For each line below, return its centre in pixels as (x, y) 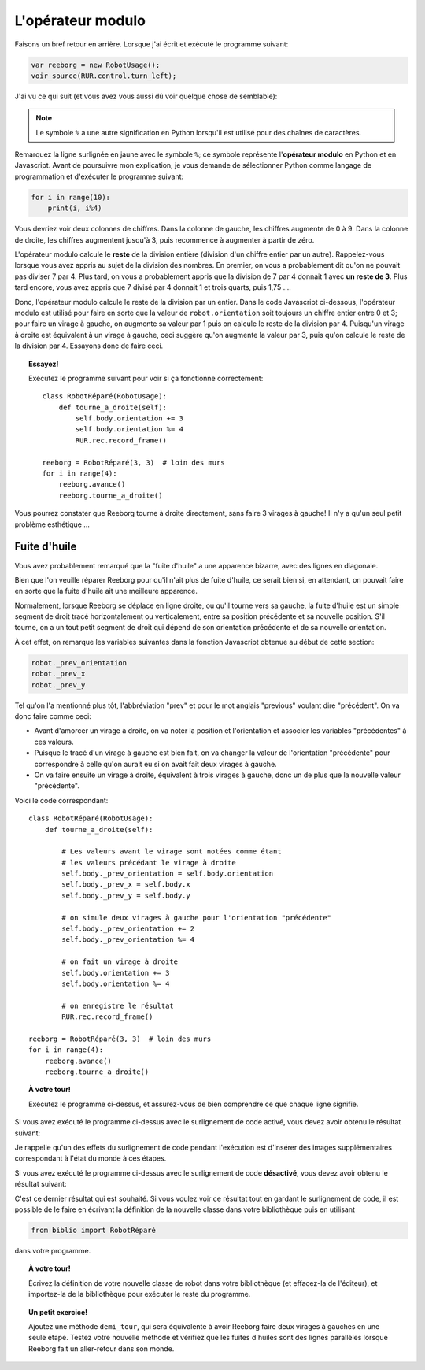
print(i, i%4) (75, 208)
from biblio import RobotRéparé (94, 1230)
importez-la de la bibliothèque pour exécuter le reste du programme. (140, 1294)
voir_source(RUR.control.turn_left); (104, 76)
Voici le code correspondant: (61, 800)
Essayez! (44, 364)
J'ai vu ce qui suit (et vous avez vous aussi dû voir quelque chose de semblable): (146, 96)
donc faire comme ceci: (53, 716)
